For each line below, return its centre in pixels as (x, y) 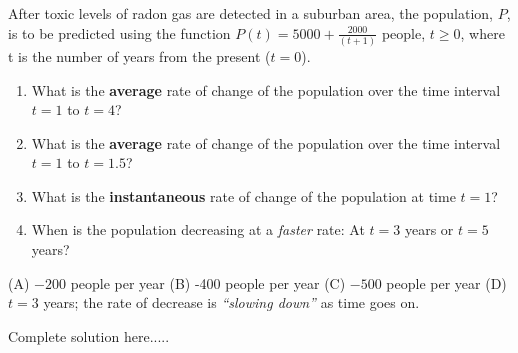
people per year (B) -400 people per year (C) (208, 282)
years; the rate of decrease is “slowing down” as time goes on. (231, 302)
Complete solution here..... (89, 335)
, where (482, 32)
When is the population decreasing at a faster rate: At (198, 229)
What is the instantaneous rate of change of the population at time (243, 195)
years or (429, 229)
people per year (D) (446, 282)
